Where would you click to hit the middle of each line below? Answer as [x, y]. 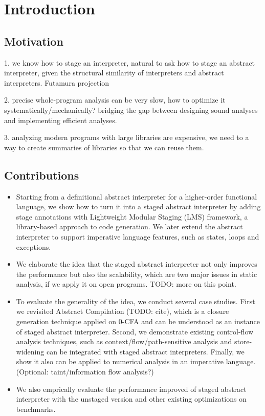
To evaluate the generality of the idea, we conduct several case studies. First [136, 301]
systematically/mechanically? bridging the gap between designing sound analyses [131, 110]
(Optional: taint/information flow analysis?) [85, 372]
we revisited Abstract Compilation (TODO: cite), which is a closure [123, 311]
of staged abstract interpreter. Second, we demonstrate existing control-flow [135, 331]
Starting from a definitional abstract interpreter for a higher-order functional [137, 196]
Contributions [42, 175]
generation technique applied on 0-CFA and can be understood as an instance [138, 321]
